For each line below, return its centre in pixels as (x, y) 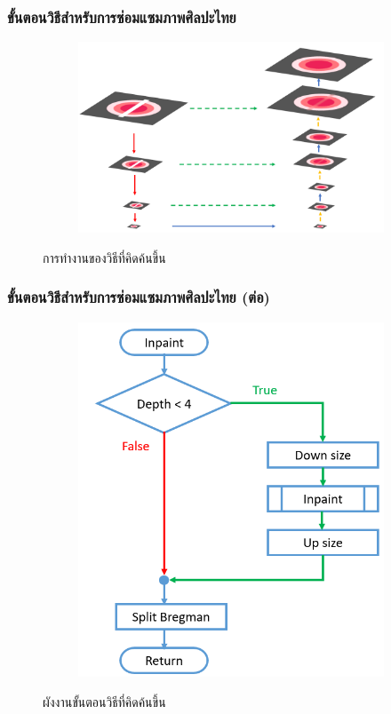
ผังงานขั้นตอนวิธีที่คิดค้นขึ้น (104, 701)
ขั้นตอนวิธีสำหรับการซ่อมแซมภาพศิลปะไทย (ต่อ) (139, 297)
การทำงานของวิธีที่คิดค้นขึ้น (104, 257)
